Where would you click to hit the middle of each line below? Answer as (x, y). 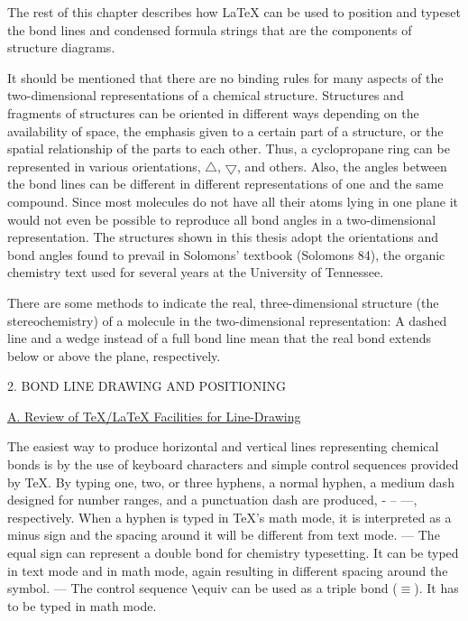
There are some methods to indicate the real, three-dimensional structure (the (223, 302)
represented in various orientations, (104, 166)
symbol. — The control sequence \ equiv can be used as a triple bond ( (202, 588)
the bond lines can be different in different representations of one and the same (225, 184)
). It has (436, 588)
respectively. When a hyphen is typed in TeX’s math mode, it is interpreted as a (229, 517)
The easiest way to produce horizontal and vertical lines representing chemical (223, 446)
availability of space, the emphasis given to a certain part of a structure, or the (225, 130)
